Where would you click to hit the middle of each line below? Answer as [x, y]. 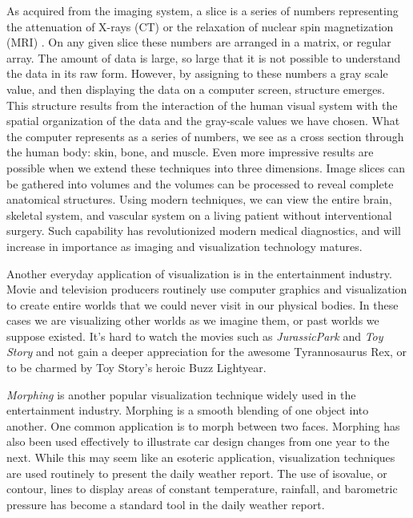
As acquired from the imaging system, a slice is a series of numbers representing [202, 10]
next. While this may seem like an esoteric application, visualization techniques [201, 457]
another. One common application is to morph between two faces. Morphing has [203, 425]
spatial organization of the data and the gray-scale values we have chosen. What [203, 121]
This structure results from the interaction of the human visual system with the [202, 105]
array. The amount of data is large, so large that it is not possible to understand [204, 57]
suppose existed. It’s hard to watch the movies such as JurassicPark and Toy [195, 336]
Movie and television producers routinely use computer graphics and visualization [207, 289]
